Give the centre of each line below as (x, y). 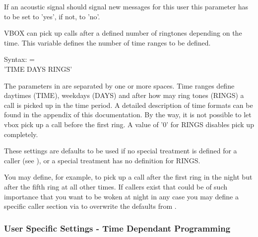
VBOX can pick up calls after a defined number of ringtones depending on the (123, 33)
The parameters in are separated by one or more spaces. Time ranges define (119, 85)
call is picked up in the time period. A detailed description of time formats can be (129, 105)
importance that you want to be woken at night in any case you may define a (121, 196)
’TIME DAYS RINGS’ (38, 69)
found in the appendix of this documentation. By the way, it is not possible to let (128, 115)
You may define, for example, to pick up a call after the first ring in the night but (128, 177)
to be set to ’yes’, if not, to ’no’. (52, 16)
